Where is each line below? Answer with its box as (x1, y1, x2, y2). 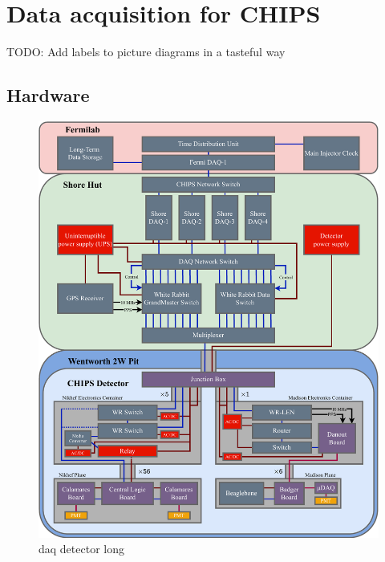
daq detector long (38, 540, 124, 557)
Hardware (6, 83, 90, 108)
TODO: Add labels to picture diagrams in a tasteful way (6, 43, 286, 60)
